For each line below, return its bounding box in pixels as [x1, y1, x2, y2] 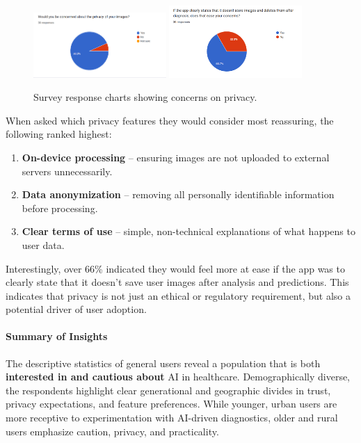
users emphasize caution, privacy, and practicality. [6, 424, 219, 438]
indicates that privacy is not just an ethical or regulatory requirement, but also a [6, 288, 351, 303]
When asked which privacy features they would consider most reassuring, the [6, 113, 334, 127]
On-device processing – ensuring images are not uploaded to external [22, 150, 330, 164]
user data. [22, 237, 65, 252]
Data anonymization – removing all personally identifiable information [22, 187, 335, 202]
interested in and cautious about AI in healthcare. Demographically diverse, [6, 369, 351, 384]
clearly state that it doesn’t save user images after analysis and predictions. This [6, 275, 349, 289]
